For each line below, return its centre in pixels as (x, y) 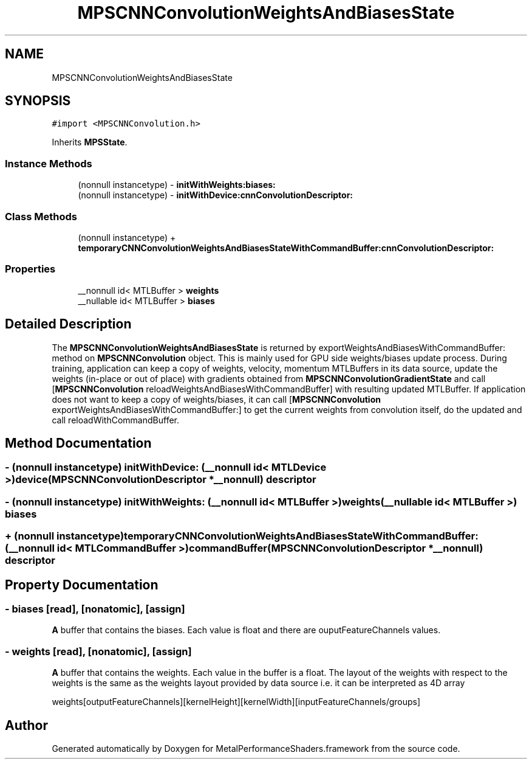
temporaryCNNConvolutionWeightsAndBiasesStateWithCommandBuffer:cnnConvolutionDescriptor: (286, 248)
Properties (30, 269)
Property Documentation (82, 585)
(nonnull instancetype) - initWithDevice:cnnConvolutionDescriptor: (216, 195)
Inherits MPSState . (90, 142)
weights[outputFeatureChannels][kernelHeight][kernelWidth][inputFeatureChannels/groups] (236, 702)
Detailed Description (68, 324)
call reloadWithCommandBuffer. (115, 420)
